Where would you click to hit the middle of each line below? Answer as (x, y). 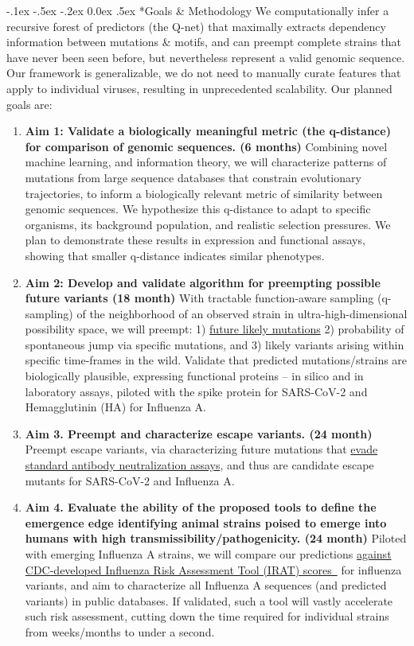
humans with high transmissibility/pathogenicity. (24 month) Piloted (216, 538)
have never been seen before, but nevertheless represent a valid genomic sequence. (206, 57)
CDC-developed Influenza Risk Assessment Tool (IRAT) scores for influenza (213, 569)
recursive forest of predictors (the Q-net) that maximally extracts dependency (196, 26)
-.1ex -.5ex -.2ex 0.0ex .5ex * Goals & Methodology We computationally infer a (198, 10)
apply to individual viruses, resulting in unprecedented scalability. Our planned (199, 88)
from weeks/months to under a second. (120, 631)
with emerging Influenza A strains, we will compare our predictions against (208, 554)
